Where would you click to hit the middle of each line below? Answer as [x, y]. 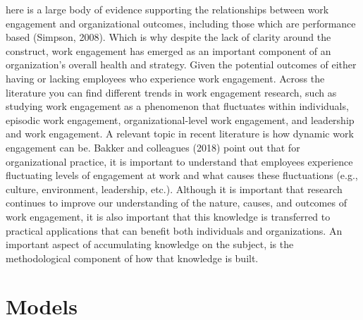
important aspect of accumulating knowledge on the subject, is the [150, 244]
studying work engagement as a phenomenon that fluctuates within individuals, [177, 106]
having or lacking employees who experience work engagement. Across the [165, 78]
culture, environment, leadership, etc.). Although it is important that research [174, 189]
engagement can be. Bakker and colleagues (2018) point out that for [153, 147]
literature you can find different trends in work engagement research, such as [171, 92]
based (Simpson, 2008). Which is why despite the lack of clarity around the [168, 37]
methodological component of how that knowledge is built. [132, 258]
